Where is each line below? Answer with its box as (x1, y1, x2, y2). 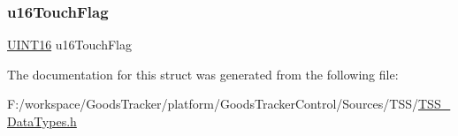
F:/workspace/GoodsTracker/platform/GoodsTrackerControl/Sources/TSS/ (7, 94, 418, 113)
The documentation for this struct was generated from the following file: (7, 64, 399, 83)
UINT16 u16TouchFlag (7, 35, 132, 54)
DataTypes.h (7, 112, 77, 130)
